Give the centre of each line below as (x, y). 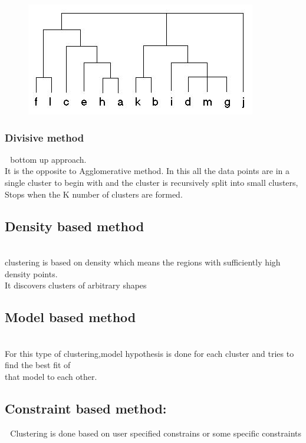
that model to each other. (51, 376)
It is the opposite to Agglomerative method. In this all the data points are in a (147, 171)
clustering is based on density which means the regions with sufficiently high (143, 262)
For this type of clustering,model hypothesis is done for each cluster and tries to (149, 353)
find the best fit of (38, 365)
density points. (31, 273)
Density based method (75, 226)
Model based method (70, 317)
